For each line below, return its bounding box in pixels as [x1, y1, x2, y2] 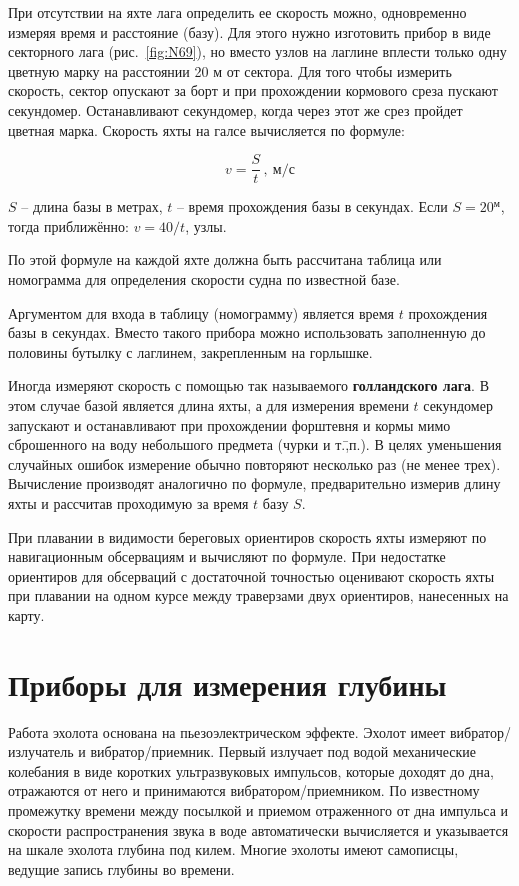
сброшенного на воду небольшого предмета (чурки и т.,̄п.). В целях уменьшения [8, 434, 502, 455]
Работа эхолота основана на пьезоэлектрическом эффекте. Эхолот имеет [8, 721, 446, 742]
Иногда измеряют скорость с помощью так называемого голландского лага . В [8, 375, 489, 396]
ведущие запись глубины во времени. [8, 858, 235, 879]
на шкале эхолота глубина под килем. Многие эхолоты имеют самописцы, [8, 839, 459, 860]
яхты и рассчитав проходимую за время [8, 492, 249, 513]
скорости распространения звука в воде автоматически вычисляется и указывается [8, 819, 509, 840]
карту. [8, 604, 45, 625]
